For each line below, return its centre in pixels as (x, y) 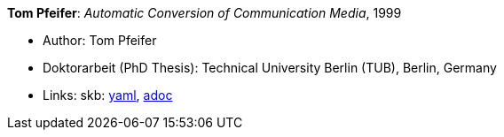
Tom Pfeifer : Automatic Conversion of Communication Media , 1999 (205, 13)
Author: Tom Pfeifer (100, 40)
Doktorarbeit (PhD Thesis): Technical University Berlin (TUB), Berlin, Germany (270, 68)
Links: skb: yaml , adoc (108, 95)
